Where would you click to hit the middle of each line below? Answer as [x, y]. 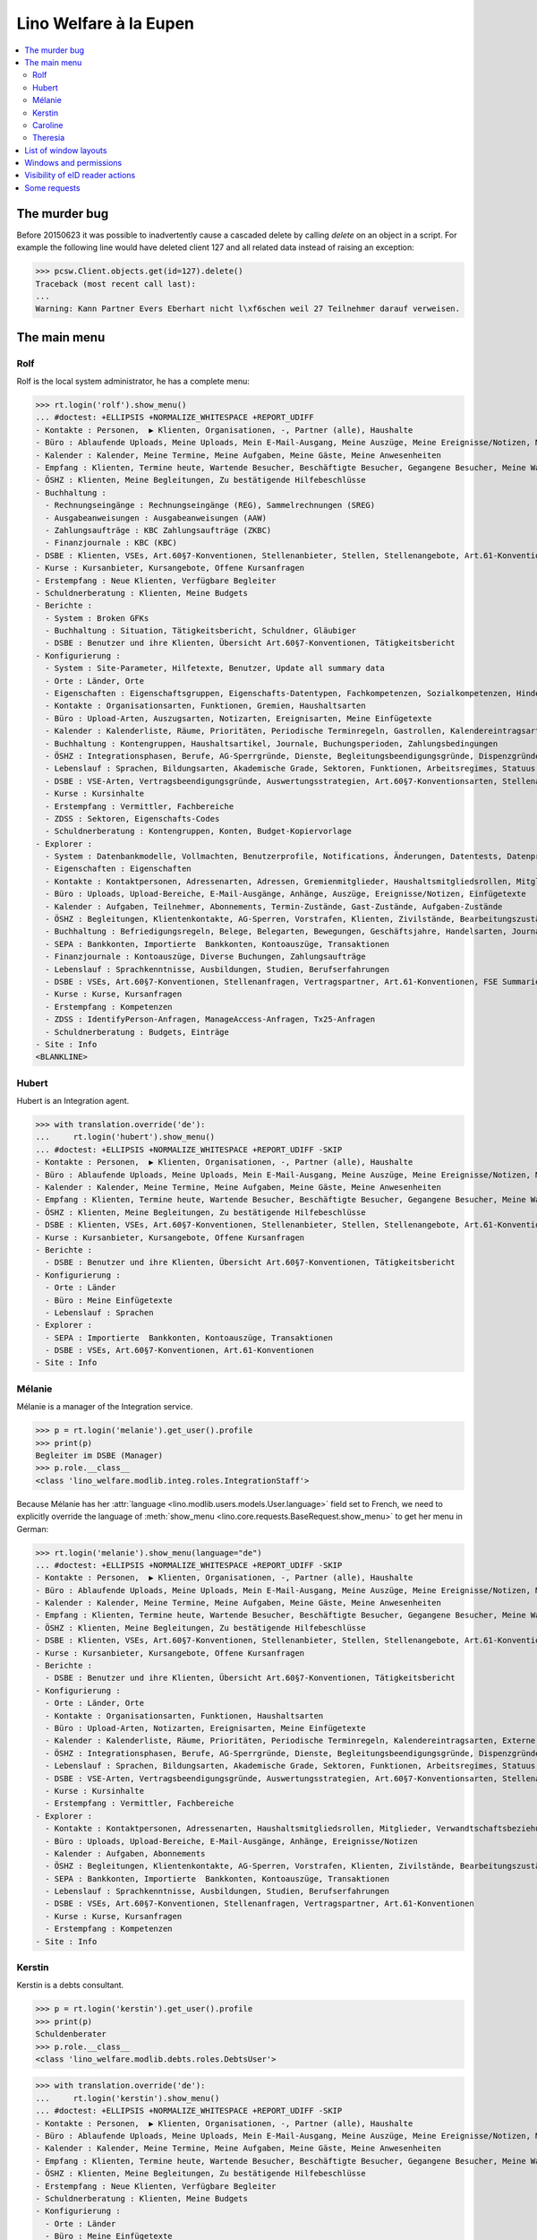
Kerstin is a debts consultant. [70, 1986]
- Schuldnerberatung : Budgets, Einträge [137, 1032]
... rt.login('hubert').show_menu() [125, 1137]
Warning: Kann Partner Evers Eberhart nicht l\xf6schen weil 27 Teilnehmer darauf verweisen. [248, 309]
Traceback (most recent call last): [116, 284]
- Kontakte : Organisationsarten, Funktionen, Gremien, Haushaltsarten [205, 706]
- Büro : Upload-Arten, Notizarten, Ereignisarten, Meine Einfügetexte [205, 1728]
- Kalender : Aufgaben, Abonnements [125, 1853]
